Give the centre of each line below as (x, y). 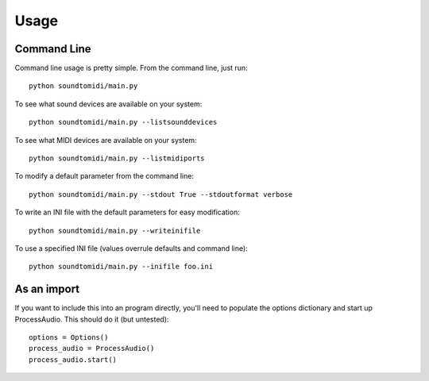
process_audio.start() (73, 360)
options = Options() (69, 338)
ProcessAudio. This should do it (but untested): (92, 319)
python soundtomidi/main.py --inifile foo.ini (121, 267)
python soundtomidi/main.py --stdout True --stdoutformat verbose (161, 194)
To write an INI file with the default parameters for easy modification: (127, 212)
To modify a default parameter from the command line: (104, 176)
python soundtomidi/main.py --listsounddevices (123, 122)
